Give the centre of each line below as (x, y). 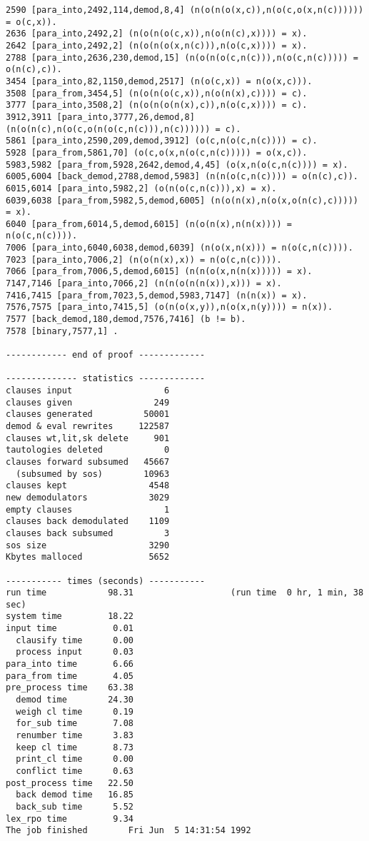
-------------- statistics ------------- (106, 379)
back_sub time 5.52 (75, 806)
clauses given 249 (88, 402)
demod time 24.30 (75, 700)
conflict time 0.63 (75, 771)
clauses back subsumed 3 (88, 533)
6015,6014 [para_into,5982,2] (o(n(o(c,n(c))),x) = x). (141, 188)
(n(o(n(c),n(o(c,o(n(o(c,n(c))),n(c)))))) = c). (123, 129)
